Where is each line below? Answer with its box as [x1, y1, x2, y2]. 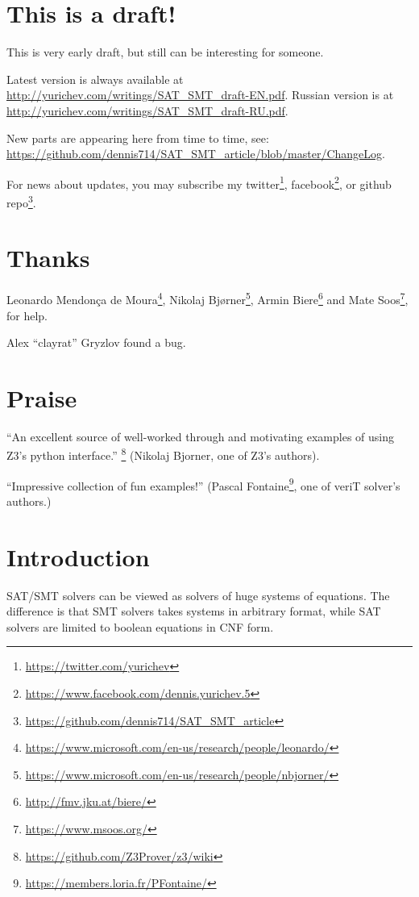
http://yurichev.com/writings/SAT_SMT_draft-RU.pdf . [6, 102, 288, 119]
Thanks [6, 241, 90, 274]
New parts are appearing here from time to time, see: [6, 129, 269, 146]
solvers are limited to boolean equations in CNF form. [6, 618, 274, 635]
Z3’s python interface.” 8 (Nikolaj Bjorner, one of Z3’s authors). [6, 444, 320, 464]
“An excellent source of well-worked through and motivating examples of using [6, 428, 394, 444]
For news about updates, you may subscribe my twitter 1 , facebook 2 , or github [6, 173, 392, 192]
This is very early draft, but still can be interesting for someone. [6, 44, 324, 60]
